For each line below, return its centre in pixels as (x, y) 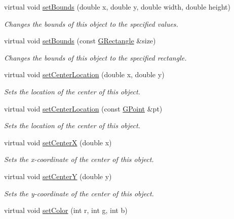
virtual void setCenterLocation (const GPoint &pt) (83, 108)
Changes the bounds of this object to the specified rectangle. (95, 57)
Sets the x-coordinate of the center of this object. (79, 159)
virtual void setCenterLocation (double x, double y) (84, 74)
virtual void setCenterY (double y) (58, 176)
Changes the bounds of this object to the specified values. (91, 23)
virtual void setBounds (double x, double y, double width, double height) (117, 7)
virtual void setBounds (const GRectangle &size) (80, 41)
